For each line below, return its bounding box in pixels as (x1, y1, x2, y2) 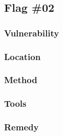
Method (4, 73, 37, 86)
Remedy (4, 121, 39, 133)
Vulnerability (4, 26, 59, 39)
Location (4, 50, 41, 63)
